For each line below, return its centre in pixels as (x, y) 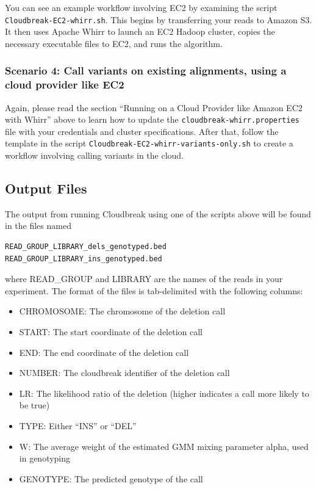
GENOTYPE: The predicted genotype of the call (111, 478)
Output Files (46, 188)
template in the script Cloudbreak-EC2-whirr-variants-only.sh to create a (149, 143)
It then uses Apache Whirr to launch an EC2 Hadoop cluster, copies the (140, 31)
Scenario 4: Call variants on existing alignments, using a (146, 71)
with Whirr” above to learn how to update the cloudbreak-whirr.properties (152, 119)
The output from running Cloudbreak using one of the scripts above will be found (158, 213)
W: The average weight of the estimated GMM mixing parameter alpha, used (164, 446)
